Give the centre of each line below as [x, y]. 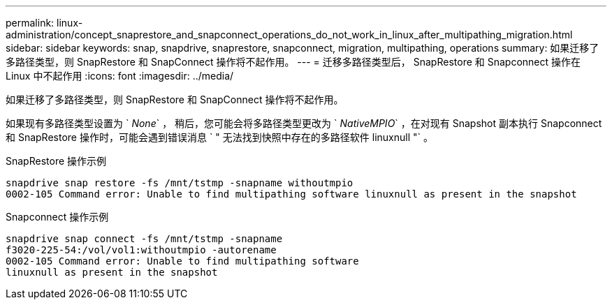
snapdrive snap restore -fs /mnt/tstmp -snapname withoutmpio [180, 183]
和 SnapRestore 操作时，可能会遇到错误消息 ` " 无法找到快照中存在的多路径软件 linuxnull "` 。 [219, 137]
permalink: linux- [44, 23]
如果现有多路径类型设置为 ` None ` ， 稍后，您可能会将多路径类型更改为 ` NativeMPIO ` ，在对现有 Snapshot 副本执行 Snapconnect [304, 123]
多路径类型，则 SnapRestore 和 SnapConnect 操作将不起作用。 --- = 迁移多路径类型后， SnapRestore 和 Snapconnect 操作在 [293, 62]
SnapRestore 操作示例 [56, 161]
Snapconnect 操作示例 [57, 217]
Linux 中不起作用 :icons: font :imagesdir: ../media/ [120, 76]
